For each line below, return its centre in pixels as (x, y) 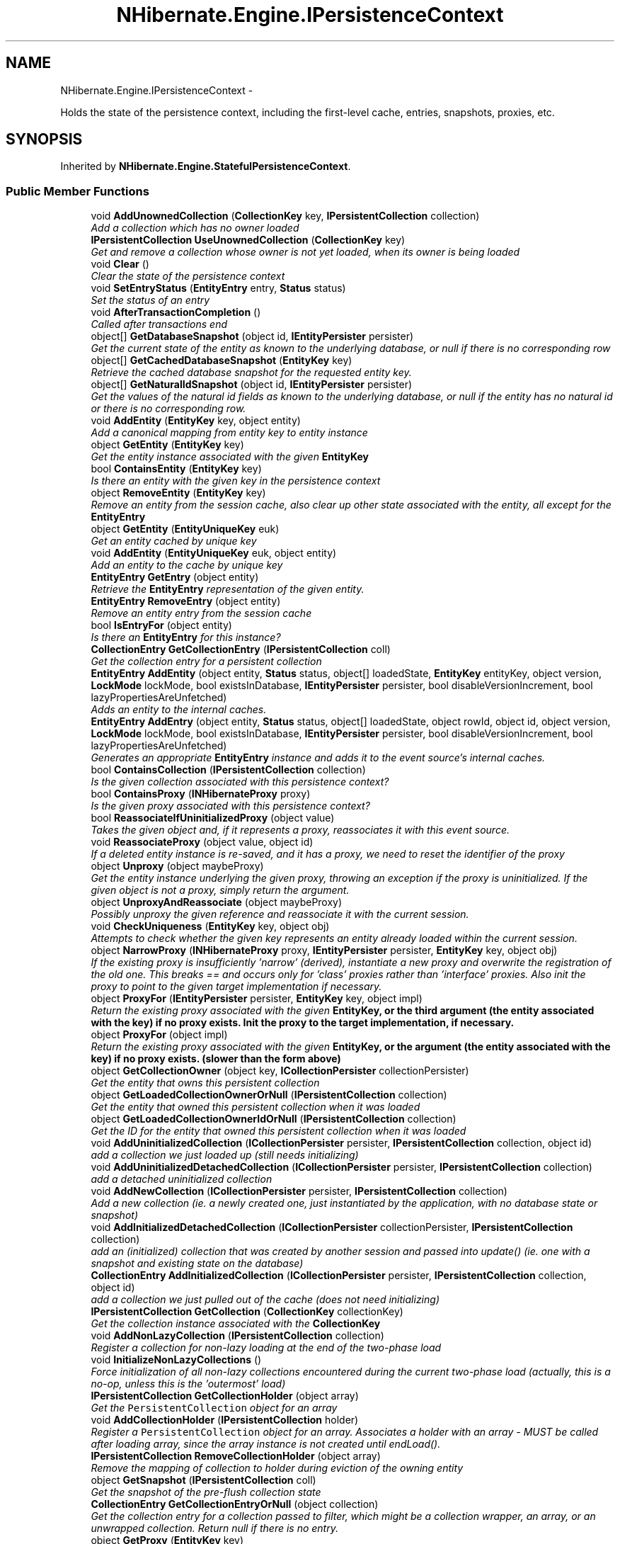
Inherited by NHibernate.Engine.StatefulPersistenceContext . (206, 166)
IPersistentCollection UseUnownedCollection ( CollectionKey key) (248, 240)
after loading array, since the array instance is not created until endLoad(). (266, 1444)
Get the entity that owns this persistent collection (205, 1083)
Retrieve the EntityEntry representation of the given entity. (228, 589)
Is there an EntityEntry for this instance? (186, 637)
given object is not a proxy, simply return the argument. (220, 890)
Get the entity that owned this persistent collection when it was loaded (256, 1107)
